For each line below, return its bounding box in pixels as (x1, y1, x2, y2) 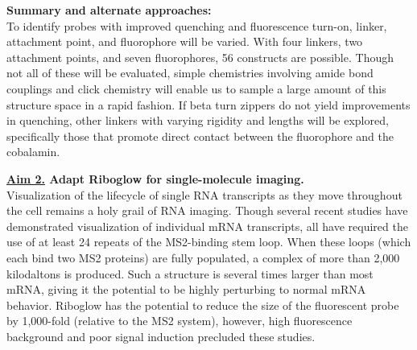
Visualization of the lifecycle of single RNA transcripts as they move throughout (6, 186, 403, 203)
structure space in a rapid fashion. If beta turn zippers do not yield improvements (6, 96, 411, 113)
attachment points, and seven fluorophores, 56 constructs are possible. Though (6, 48, 394, 65)
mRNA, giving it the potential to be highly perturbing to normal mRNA (6, 281, 366, 298)
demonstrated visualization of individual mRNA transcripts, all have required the (6, 217, 408, 234)
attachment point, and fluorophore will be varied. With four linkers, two (6, 33, 363, 50)
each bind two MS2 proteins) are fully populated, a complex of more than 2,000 (6, 249, 400, 266)
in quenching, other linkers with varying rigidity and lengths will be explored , (6, 112, 389, 129)
